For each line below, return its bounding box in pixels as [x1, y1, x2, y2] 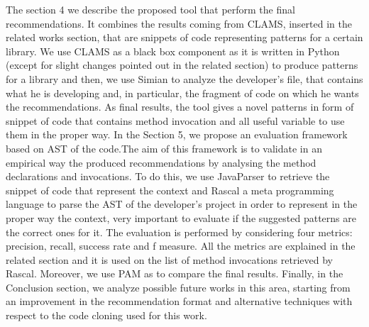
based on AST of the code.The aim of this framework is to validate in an [6, 140, 322, 155]
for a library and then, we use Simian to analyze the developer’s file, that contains [6, 71, 363, 86]
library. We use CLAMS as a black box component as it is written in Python [6, 43, 340, 58]
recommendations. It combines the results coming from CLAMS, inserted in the [6, 16, 352, 31]
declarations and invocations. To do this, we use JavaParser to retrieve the [6, 169, 330, 184]
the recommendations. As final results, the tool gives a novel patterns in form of [6, 99, 354, 114]
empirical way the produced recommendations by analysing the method [6, 155, 316, 170]
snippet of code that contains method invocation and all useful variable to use [6, 113, 345, 128]
